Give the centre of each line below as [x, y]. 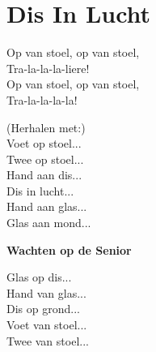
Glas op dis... [39, 277]
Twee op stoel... [45, 159]
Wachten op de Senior [69, 249]
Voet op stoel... [44, 143]
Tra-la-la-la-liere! [48, 68]
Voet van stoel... [47, 325]
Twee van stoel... [48, 340]
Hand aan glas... [47, 206]
